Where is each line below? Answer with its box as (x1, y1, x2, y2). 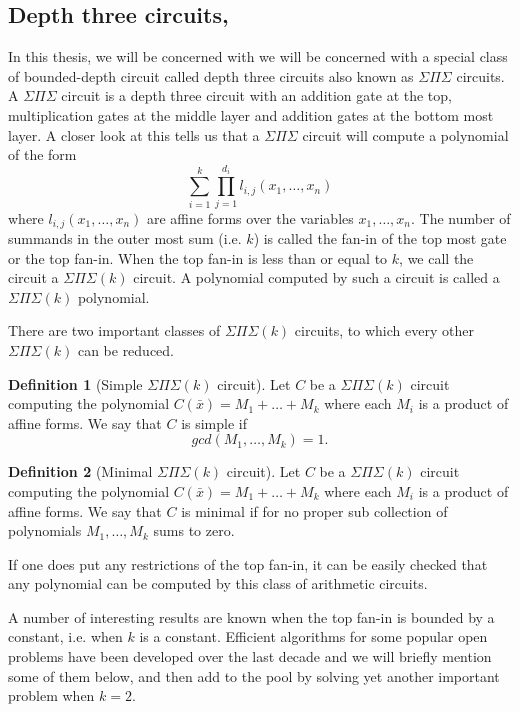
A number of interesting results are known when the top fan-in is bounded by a (8, 606, 495, 627)
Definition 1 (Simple (8, 373, 143, 394)
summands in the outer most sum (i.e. (8, 227, 242, 248)
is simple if (181, 412, 248, 433)
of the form (8, 144, 77, 165)
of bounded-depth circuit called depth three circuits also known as (8, 65, 414, 86)
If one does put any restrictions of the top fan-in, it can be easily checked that (8, 553, 488, 574)
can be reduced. (77, 339, 175, 360)
